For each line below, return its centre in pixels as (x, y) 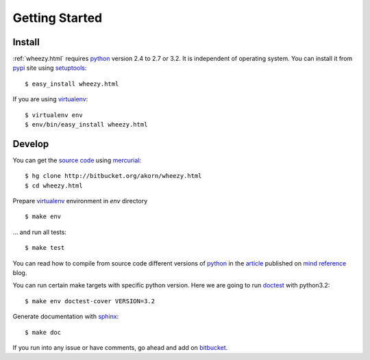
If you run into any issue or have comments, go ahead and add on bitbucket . (120, 348)
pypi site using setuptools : (50, 68)
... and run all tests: (39, 232)
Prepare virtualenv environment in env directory (80, 201)
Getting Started (58, 18)
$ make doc (43, 332)
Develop (31, 144)
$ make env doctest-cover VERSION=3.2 (90, 301)
